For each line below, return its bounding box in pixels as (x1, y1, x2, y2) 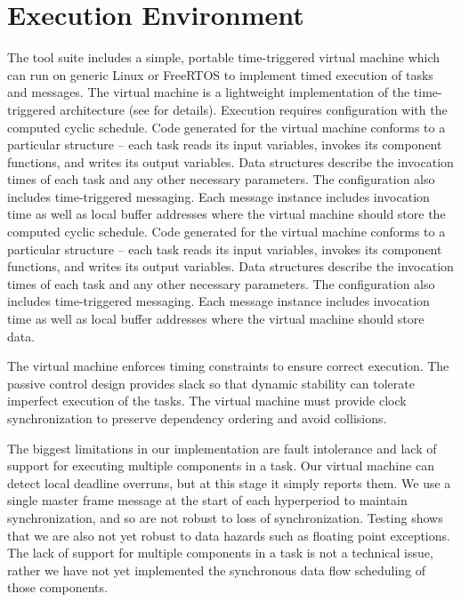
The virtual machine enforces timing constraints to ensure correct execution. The (7, 357, 449, 375)
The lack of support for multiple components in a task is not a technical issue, (7, 543, 433, 562)
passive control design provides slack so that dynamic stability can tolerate (7, 373, 415, 392)
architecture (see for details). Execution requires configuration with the (60, 100, 448, 118)
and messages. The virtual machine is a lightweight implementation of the (7, 83, 410, 101)
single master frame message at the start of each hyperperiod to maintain (7, 491, 408, 510)
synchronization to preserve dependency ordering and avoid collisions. (7, 409, 387, 427)
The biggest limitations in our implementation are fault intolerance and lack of (7, 438, 437, 457)
